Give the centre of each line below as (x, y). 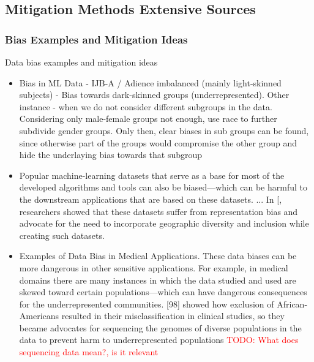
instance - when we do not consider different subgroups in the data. (146, 106)
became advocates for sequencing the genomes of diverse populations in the (160, 327)
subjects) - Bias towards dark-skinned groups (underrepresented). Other (154, 95)
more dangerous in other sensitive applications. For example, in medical (154, 267)
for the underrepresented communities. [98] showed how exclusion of (147, 304)
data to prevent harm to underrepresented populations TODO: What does (159, 340)
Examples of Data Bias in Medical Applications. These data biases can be (158, 256)
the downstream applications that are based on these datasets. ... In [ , (151, 199)
